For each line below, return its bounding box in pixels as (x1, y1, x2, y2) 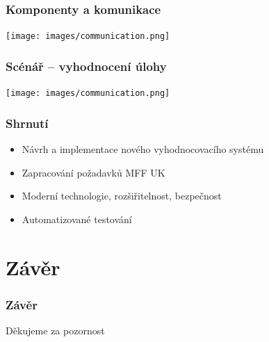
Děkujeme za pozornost (6, 323, 105, 337)
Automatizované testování (22, 211, 132, 226)
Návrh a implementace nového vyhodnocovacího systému (22, 141, 264, 156)
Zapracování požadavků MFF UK (22, 165, 165, 179)
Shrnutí (6, 114, 49, 131)
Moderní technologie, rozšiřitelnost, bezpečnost (22, 188, 222, 203)
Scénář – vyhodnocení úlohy (6, 57, 167, 74)
